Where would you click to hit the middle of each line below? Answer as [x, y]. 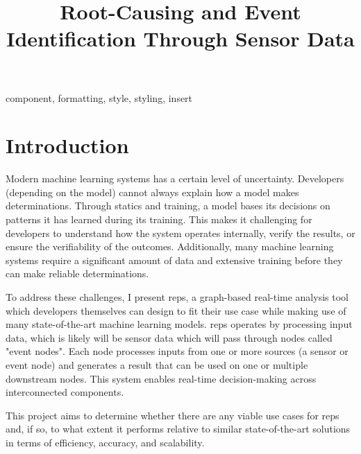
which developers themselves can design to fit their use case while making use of [176, 310]
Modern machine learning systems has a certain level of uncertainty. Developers [175, 178]
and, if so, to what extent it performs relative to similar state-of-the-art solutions [178, 429]
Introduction [67, 145]
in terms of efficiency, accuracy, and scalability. [105, 442]
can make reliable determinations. [77, 273]
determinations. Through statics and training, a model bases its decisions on [168, 206]
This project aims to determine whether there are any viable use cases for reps [173, 415]
